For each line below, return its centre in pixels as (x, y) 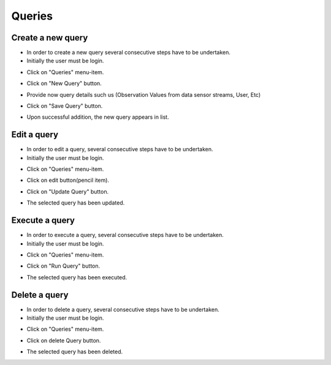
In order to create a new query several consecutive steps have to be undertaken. (129, 53)
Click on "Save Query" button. (65, 106)
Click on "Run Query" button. (63, 266)
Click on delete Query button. (64, 341)
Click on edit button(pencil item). (68, 180)
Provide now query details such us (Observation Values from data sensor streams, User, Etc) (144, 94)
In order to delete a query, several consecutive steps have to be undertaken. (123, 309)
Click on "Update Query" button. (68, 191)
